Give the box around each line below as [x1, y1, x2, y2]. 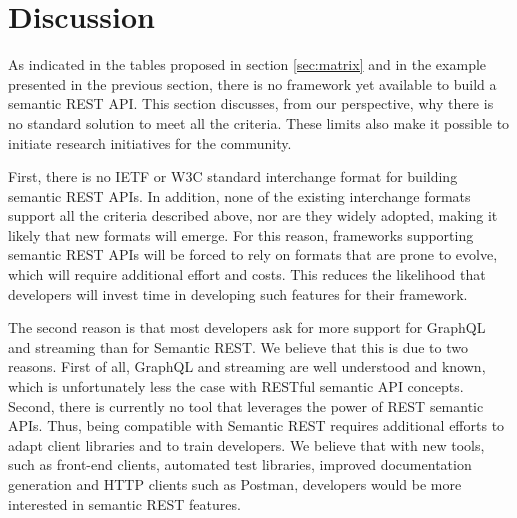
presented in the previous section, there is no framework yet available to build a [8, 73, 497, 94]
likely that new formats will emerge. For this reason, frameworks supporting [8, 224, 474, 245]
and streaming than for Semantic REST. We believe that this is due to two [8, 336, 468, 357]
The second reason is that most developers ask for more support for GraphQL [8, 317, 486, 338]
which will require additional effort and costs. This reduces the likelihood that [8, 264, 486, 285]
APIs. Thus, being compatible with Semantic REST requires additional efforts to [8, 415, 505, 436]
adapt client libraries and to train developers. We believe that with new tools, [8, 434, 485, 455]
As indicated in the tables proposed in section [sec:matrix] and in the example [8, 54, 487, 75]
